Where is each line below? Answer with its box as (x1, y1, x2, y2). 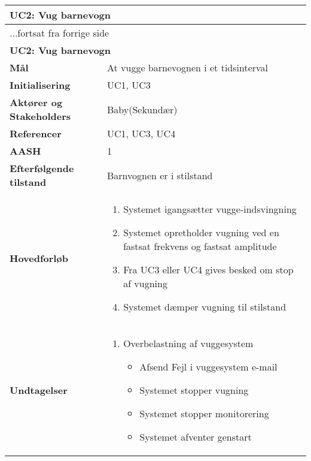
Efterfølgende (10, 161, 74, 175)
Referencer (10, 126, 62, 140)
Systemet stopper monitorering (139, 406, 269, 420)
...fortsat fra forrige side (10, 26, 109, 40)
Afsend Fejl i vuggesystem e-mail (139, 360, 278, 373)
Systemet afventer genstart (139, 430, 252, 444)
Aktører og (10, 95, 63, 109)
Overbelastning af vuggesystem (123, 336, 254, 350)
